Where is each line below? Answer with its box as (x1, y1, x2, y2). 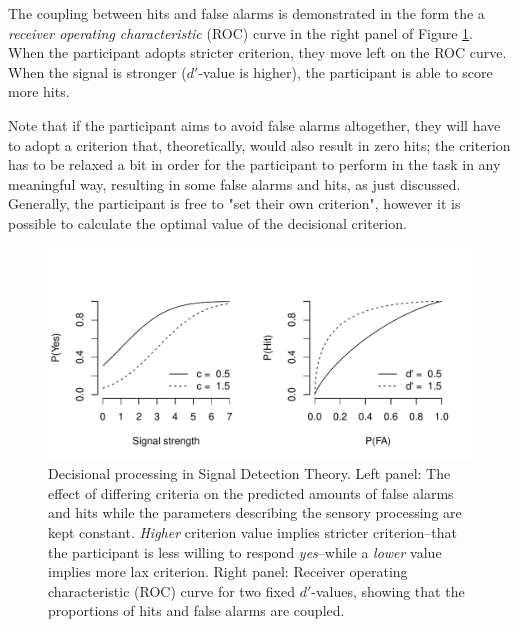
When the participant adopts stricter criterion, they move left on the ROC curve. (8, 42, 507, 63)
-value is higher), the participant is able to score (198, 61, 493, 82)
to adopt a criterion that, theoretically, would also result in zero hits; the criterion (8, 134, 511, 155)
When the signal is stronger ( (8, 61, 187, 82)
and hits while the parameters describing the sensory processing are (48, 502, 462, 523)
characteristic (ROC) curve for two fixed (48, 580, 295, 601)
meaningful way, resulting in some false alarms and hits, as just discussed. (8, 173, 461, 194)
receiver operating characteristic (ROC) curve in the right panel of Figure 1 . (8, 22, 473, 43)
